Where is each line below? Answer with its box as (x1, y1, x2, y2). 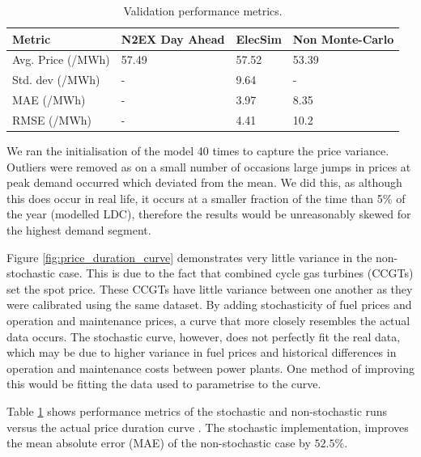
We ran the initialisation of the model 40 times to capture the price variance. (6, 142, 389, 159)
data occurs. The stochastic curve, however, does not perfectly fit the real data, (6, 328, 401, 345)
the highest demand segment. (6, 222, 151, 239)
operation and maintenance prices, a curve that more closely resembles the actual (6, 312, 410, 328)
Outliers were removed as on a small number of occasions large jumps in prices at (6, 158, 411, 175)
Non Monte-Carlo (292, 30, 394, 47)
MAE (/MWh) (12, 91, 86, 108)
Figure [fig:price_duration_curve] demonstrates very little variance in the (6, 248, 372, 265)
